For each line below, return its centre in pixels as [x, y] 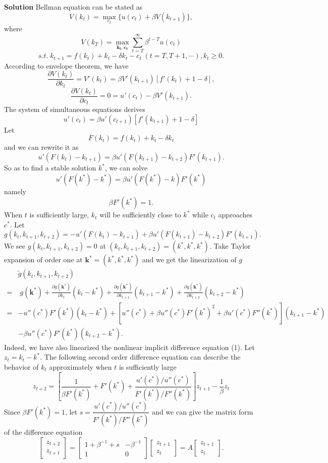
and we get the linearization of [189, 259]
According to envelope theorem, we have [66, 65]
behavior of [21, 367]
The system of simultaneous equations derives [75, 109]
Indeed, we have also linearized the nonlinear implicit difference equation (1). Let [129, 347]
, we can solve [126, 168]
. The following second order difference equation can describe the [140, 357]
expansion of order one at [43, 259]
